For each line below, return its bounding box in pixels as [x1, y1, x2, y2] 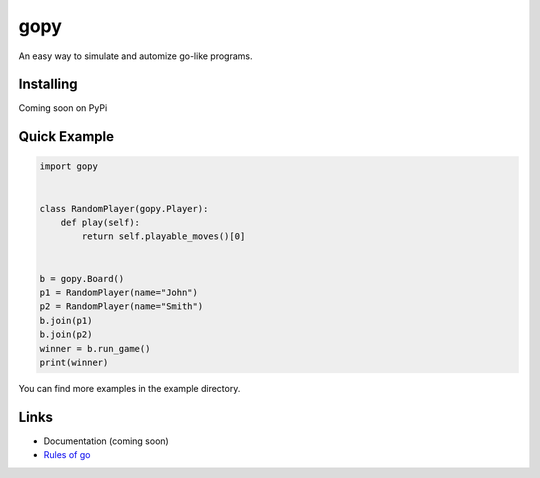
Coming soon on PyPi [18, 102, 108, 114]
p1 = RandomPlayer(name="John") [39, 286, 199, 298]
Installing [18, 76, 79, 93]
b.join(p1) [39, 315, 93, 326]
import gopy [39, 161, 99, 172]
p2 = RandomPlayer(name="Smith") [39, 301, 204, 312]
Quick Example [18, 128, 115, 145]
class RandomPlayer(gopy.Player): [39, 203, 209, 214]
